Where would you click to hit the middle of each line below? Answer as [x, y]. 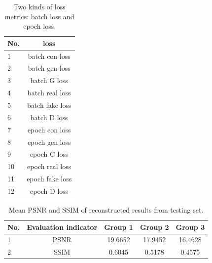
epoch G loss [49, 154]
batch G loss [49, 80]
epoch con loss [49, 129]
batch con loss [49, 56]
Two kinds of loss [39, 6]
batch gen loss [49, 68]
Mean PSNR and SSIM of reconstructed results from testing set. [106, 210]
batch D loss [49, 117]
